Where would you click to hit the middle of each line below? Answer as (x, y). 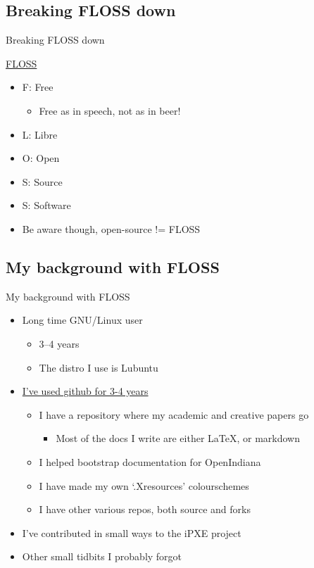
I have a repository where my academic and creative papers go (174, 414)
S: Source (42, 181)
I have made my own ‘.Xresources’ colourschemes (144, 485)
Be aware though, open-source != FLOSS (111, 228)
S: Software (46, 205)
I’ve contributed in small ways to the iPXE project (132, 532)
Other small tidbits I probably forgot (102, 556)
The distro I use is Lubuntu (99, 367)
